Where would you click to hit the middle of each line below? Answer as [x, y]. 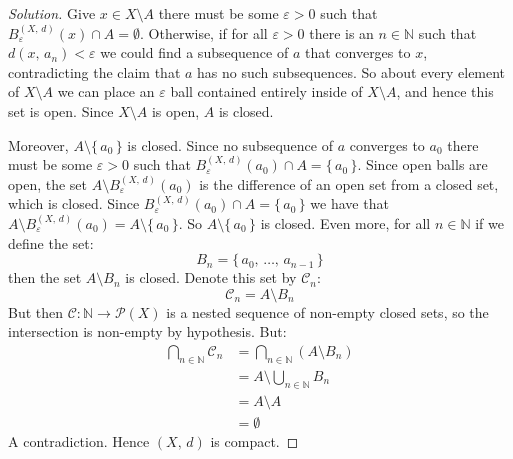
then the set [45, 277]
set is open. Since [61, 110]
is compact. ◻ [254, 440]
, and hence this [445, 91]
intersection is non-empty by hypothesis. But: [147, 331]
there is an [341, 32]
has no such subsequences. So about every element [351, 71]
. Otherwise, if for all [204, 32]
